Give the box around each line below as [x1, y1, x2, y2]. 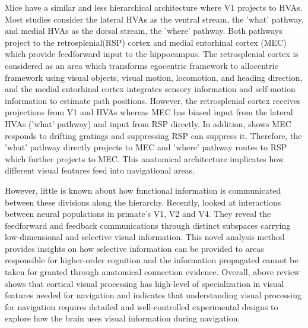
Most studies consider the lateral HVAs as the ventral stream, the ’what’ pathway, [5, 12, 304, 25]
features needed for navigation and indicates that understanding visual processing [5, 289, 302, 301]
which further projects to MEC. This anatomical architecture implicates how [5, 152, 284, 165]
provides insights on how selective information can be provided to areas [5, 242, 264, 254]
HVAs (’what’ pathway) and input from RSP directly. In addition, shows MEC [5, 117, 291, 130]
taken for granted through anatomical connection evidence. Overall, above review [5, 266, 300, 278]
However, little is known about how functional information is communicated [5, 184, 281, 196]
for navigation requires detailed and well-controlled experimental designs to [5, 300, 278, 313]
